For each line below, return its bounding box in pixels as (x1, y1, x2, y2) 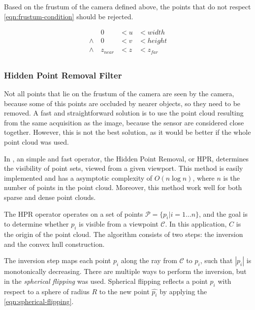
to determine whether (4, 219, 69, 229)
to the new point (99, 286, 150, 296)
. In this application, (165, 219, 227, 229)
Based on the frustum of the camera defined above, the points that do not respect (4, 1, 251, 11)
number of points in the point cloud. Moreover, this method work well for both (4, 182, 242, 193)
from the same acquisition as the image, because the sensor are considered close (4, 117, 244, 127)
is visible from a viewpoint (79, 219, 159, 229)
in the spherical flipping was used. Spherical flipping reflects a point (4, 275, 208, 286)
